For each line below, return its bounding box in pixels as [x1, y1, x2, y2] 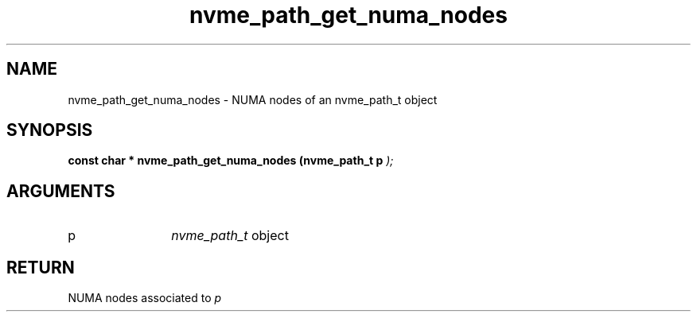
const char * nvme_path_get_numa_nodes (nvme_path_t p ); [68, 153, 394, 168]
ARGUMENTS [6, 180, 115, 201]
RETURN [6, 257, 75, 277]
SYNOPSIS [6, 120, 93, 141]
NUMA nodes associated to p [68, 291, 222, 305]
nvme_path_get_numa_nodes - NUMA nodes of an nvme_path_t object [68, 92, 438, 107]
